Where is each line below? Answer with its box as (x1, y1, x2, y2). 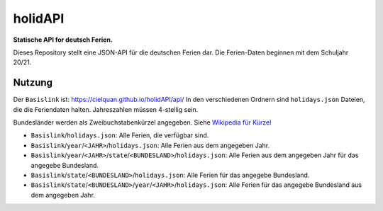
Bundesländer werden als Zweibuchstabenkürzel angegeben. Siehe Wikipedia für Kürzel (13, 118, 272, 127)
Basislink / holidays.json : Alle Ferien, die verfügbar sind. (30, 131, 209, 139)
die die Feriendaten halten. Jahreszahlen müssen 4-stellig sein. (13, 105, 199, 113)
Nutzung (13, 76, 53, 89)
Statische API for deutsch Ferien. (13, 35, 113, 44)
